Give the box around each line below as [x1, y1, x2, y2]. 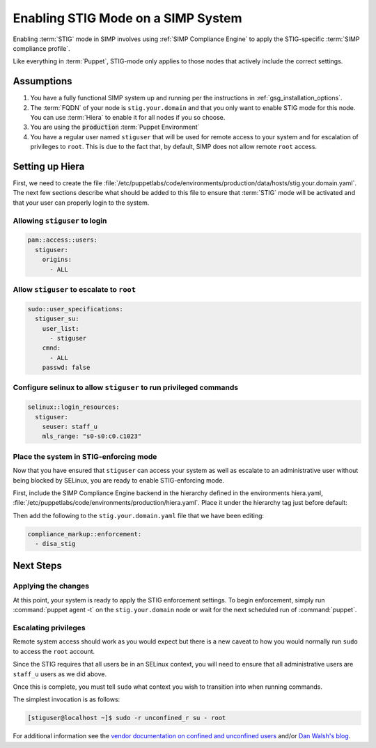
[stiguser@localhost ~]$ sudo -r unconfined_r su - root [27, 714, 226, 722]
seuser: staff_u [42, 423, 97, 430]
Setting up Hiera [13, 161, 85, 172]
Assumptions [13, 75, 72, 87]
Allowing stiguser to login [13, 216, 107, 226]
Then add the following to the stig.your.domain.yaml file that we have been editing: [13, 511, 265, 520]
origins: [42, 256, 72, 264]
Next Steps [13, 560, 62, 572]
